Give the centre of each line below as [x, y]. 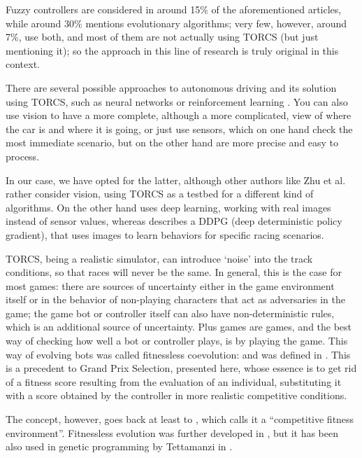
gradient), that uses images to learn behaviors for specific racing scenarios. [165, 234]
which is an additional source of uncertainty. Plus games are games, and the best [179, 327]
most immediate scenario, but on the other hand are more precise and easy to [172, 143]
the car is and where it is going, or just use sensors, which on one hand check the [179, 129]
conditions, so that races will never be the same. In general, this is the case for [174, 272]
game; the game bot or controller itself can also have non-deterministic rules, [170, 313]
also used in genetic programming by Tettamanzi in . [119, 446]
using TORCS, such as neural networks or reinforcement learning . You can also [177, 101]
